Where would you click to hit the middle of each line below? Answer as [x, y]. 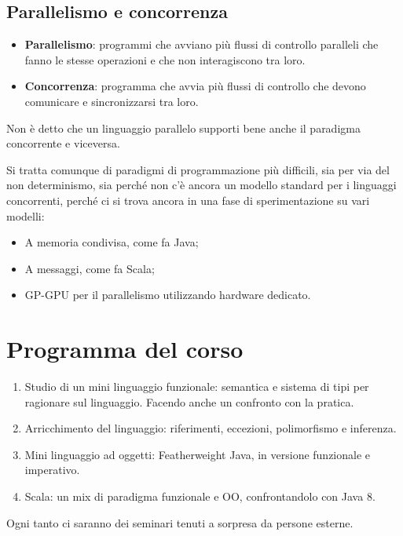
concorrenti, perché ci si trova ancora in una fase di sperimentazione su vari [188, 200]
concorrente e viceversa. [63, 143]
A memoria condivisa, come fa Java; [112, 242]
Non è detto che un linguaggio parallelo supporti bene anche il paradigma [183, 128]
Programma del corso [125, 349]
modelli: [26, 215]
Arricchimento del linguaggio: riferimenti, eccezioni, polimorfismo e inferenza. [211, 428]
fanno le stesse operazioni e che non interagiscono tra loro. [165, 59]
